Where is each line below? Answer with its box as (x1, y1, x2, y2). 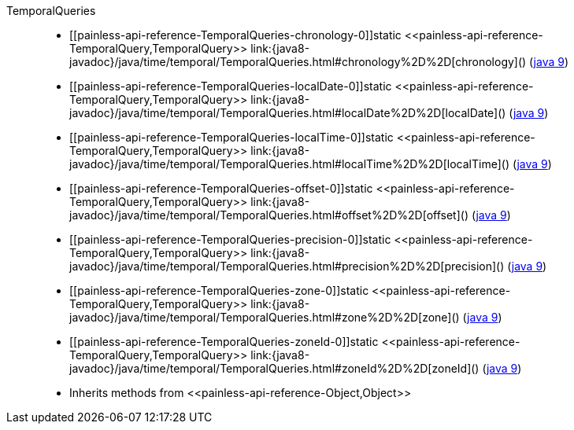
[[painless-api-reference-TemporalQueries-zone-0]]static (69, 284, 369, 297)
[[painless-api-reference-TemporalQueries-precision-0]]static (69, 233, 391, 246)
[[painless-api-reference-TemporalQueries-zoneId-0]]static (69, 335, 379, 348)
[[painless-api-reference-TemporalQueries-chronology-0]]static (69, 28, 402, 42)
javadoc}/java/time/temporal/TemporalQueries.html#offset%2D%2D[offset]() (69, 208, 468, 222)
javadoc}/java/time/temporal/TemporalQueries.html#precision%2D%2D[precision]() (69, 259, 505, 273)
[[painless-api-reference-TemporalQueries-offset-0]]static (69, 182, 373, 195)
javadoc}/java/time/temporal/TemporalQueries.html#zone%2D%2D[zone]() (69, 311, 460, 324)
